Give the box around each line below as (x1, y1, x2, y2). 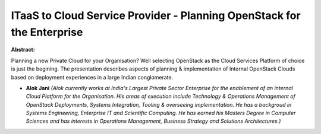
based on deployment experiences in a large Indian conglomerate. (11, 74, 174, 81)
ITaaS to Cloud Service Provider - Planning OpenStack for (11, 9, 301, 22)
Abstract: (11, 46, 35, 53)
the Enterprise (11, 25, 83, 39)
